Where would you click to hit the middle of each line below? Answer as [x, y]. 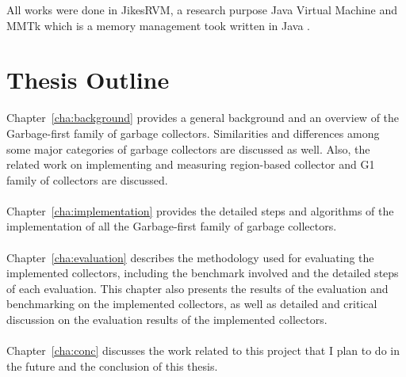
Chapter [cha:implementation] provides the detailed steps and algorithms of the [200, 210]
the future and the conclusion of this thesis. [112, 366]
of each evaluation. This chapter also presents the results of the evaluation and [197, 288]
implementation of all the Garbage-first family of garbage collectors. [172, 226]
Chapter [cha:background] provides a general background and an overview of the [203, 118]
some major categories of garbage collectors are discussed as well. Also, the [188, 149]
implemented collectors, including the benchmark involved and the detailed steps [203, 273]
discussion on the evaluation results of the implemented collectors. [167, 320]
